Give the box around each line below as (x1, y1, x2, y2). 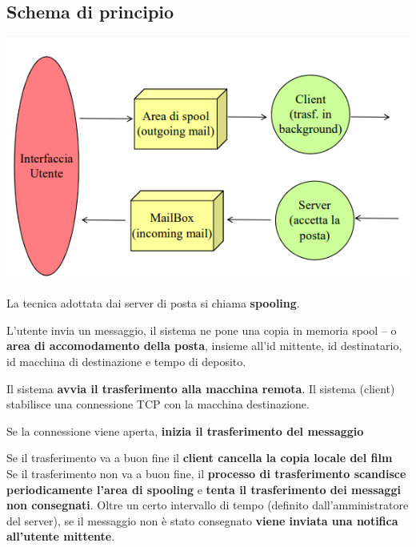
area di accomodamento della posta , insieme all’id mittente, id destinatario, (6, 337, 402, 354)
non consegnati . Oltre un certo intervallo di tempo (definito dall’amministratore (6, 497, 409, 513)
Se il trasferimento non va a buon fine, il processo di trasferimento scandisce (6, 465, 406, 481)
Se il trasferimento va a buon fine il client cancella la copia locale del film (6, 449, 393, 466)
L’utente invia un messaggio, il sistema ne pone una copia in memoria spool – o (6, 321, 397, 338)
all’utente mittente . (6, 528, 115, 545)
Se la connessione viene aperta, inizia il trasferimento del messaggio (6, 422, 364, 439)
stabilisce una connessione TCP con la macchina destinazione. (6, 396, 310, 412)
